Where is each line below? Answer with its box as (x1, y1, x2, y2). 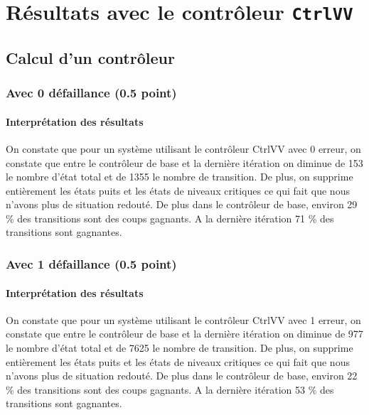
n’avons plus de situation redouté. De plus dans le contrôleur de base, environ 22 (6, 368, 358, 383)
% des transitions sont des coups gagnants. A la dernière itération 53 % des (6, 382, 334, 397)
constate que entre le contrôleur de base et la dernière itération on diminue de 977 (6, 326, 363, 341)
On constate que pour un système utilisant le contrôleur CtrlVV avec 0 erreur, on (6, 141, 361, 156)
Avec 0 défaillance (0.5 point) (6, 84, 177, 102)
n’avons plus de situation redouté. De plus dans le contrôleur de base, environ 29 (6, 197, 358, 212)
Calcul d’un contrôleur (6, 46, 175, 68)
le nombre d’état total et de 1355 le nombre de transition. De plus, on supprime (6, 169, 353, 184)
